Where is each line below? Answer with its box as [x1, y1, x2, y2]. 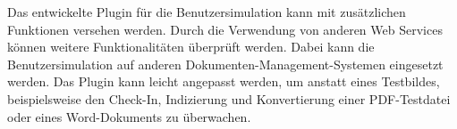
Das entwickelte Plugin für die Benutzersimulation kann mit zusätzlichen [7, 3, 406, 20]
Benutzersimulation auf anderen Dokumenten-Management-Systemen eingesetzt [7, 54, 444, 73]
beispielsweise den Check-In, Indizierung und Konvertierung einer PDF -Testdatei [7, 89, 451, 108]
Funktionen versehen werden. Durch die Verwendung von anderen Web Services [7, 20, 443, 38]
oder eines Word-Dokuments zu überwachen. [7, 107, 251, 125]
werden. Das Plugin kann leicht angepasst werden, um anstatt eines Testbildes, [7, 72, 440, 91]
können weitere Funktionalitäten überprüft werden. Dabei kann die [7, 37, 375, 56]
